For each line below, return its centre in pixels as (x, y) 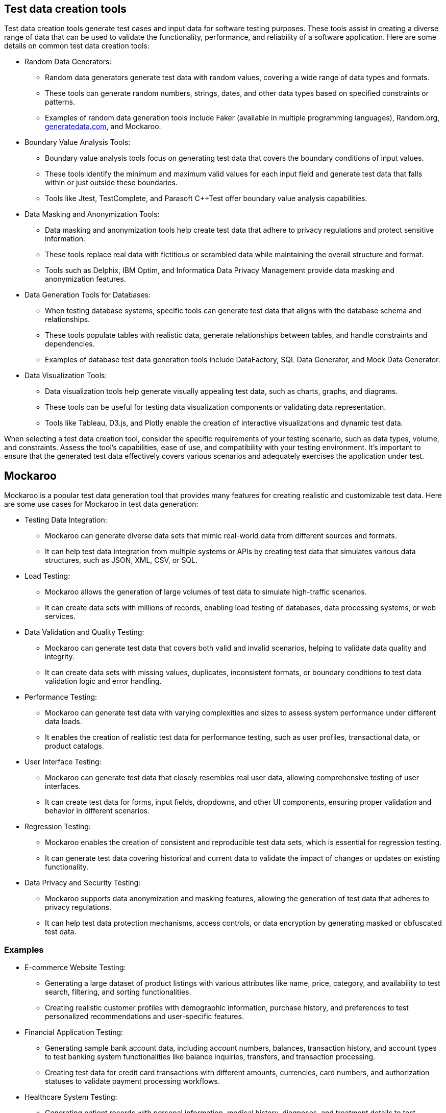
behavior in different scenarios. (97, 811)
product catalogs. (75, 746)
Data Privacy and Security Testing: (83, 883)
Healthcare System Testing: (71, 1097)
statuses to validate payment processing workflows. (132, 1081)
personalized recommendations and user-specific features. (144, 1017)
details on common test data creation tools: (77, 46)
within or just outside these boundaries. (111, 183)
